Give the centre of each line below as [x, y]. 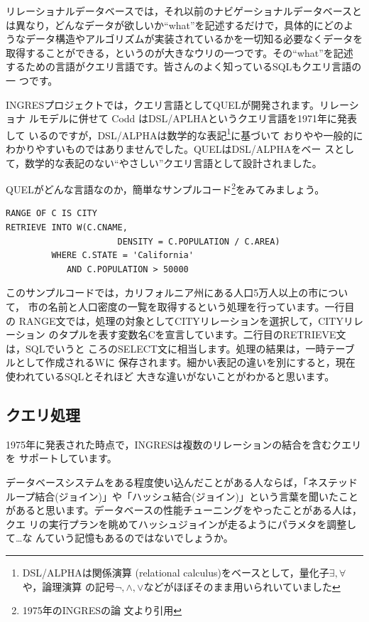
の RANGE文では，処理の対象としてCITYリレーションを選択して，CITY [175, 320]
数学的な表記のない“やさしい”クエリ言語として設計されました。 [174, 162]
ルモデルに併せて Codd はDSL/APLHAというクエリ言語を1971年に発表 [193, 118]
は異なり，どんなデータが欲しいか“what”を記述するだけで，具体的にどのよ [180, 25]
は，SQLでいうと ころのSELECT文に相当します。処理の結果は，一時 [166, 348]
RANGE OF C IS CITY [51, 214]
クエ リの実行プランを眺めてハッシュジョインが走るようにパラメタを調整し [181, 524]
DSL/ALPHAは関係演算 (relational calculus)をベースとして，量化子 [176, 572]
